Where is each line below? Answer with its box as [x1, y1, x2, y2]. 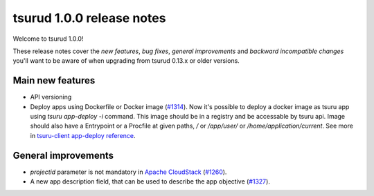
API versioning [30, 93, 72, 101]
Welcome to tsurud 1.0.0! [12, 35, 84, 43]
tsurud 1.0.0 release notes [12, 10, 166, 26]
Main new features [12, 75, 96, 86]
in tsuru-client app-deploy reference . [30, 131, 136, 139]
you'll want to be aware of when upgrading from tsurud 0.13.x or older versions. [12, 57, 240, 65]
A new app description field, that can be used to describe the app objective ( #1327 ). [30, 177, 270, 186]
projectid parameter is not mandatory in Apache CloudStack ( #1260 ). [30, 168, 227, 176]
